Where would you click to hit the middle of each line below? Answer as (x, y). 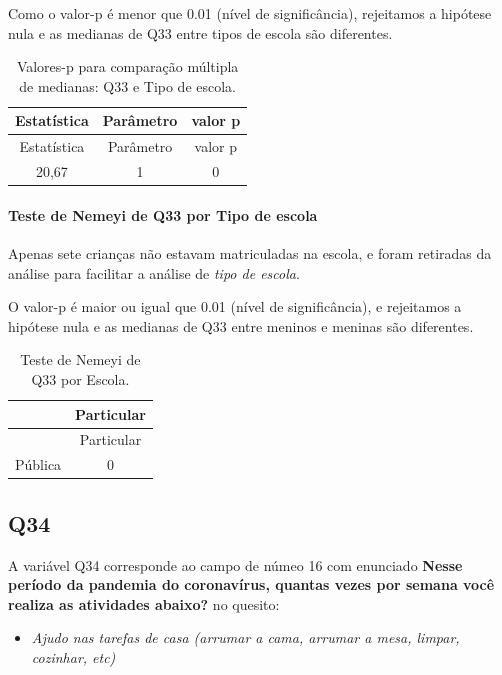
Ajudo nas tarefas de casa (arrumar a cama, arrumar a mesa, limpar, (245, 637)
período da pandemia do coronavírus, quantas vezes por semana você (251, 584)
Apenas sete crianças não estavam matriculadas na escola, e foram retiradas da (250, 252)
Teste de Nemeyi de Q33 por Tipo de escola (163, 214)
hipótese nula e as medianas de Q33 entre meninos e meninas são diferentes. (241, 325)
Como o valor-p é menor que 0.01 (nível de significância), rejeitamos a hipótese (250, 13)
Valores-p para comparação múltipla (127, 66)
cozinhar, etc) (73, 656)
